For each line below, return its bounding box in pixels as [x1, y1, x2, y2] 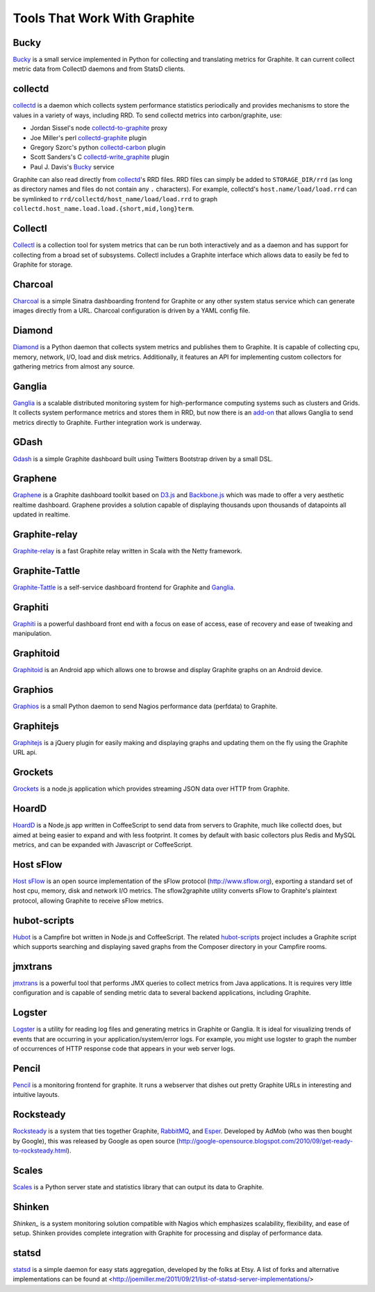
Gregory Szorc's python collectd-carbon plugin [30, 143, 166, 151]
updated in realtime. [12, 510, 71, 519]
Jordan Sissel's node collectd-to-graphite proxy [30, 124, 168, 132]
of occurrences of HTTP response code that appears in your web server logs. [12, 1045, 235, 1052]
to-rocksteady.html [12, 1146, 67, 1155]
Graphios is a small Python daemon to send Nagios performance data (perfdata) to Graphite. [12, 702, 278, 711]
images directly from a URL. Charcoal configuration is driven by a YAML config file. [12, 306, 250, 315]
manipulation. [12, 629, 52, 638]
